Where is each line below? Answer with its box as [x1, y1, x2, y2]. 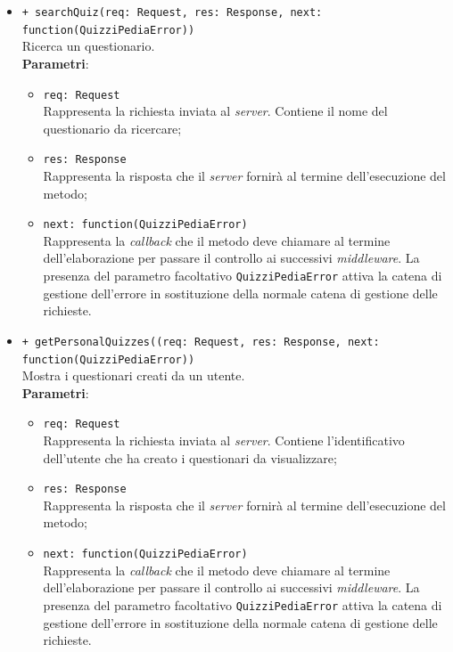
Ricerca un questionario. [21, 37, 155, 55]
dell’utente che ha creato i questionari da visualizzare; [43, 448, 337, 467]
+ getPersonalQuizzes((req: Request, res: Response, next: [21, 335, 380, 348]
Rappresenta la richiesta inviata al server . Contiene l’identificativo [43, 431, 405, 450]
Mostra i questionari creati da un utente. [21, 366, 245, 385]
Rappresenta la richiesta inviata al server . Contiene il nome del [43, 102, 388, 120]
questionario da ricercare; [43, 118, 182, 137]
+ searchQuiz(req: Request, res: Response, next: [21, 6, 323, 19]
